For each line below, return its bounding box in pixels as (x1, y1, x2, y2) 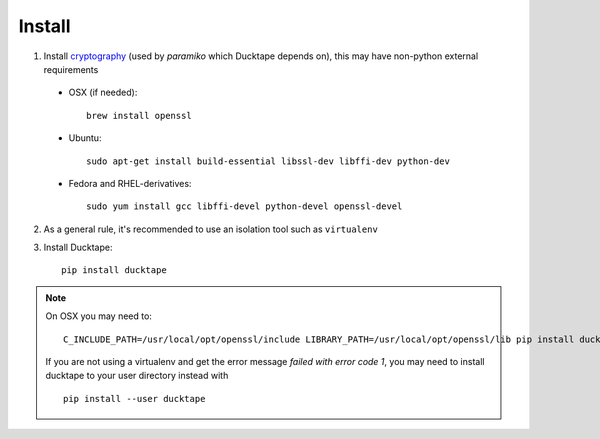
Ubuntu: (68, 132, 102, 144)
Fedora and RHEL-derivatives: (68, 177, 192, 189)
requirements (43, 63, 99, 75)
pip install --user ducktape (63, 393, 206, 404)
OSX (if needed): (68, 86, 138, 99)
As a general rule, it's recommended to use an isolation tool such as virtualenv (43, 223, 379, 235)
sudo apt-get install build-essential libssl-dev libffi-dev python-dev (86, 155, 450, 167)
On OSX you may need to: (45, 310, 152, 322)
